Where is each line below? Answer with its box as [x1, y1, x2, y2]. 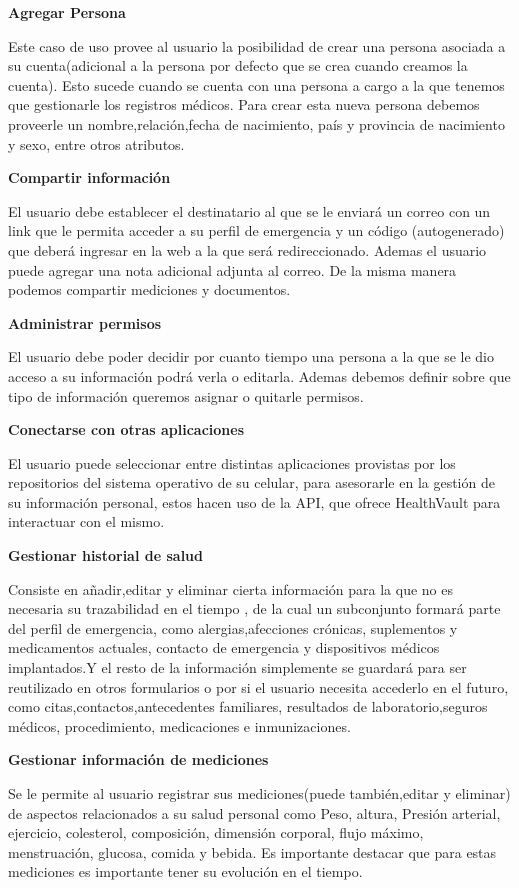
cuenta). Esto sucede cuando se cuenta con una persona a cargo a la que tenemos [8, 74, 505, 95]
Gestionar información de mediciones [8, 749, 269, 770]
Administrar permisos [8, 312, 162, 333]
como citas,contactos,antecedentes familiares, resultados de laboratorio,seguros [8, 696, 488, 717]
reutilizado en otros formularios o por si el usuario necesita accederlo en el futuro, [8, 676, 509, 697]
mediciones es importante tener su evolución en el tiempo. [8, 861, 363, 882]
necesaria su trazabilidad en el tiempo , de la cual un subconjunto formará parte [8, 598, 501, 619]
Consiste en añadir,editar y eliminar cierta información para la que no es [8, 578, 453, 599]
